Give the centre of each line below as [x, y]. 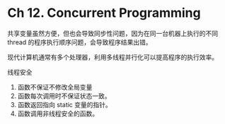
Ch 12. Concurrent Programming [104, 13]
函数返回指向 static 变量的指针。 [64, 104]
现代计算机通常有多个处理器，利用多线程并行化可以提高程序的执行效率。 [112, 57]
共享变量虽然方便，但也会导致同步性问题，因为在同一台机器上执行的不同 [112, 33]
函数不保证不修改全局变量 [55, 87]
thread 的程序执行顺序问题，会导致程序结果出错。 [80, 42]
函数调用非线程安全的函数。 [58, 113]
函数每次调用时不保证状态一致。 [64, 96]
